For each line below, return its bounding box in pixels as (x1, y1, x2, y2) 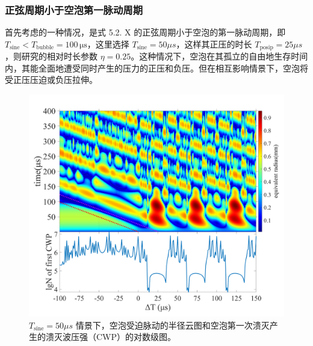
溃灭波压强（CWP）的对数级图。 (45, 330, 176, 343)
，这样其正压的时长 (176, 37, 252, 50)
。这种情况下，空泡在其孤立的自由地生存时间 (131, 50, 308, 62)
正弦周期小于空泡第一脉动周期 (5, 2, 143, 17)
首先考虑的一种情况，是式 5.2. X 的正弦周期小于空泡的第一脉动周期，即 (5, 26, 286, 38)
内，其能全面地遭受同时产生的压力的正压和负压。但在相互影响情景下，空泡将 (5, 61, 308, 74)
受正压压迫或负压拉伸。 (5, 73, 98, 86)
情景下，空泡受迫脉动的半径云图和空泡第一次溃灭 (75, 318, 270, 331)
